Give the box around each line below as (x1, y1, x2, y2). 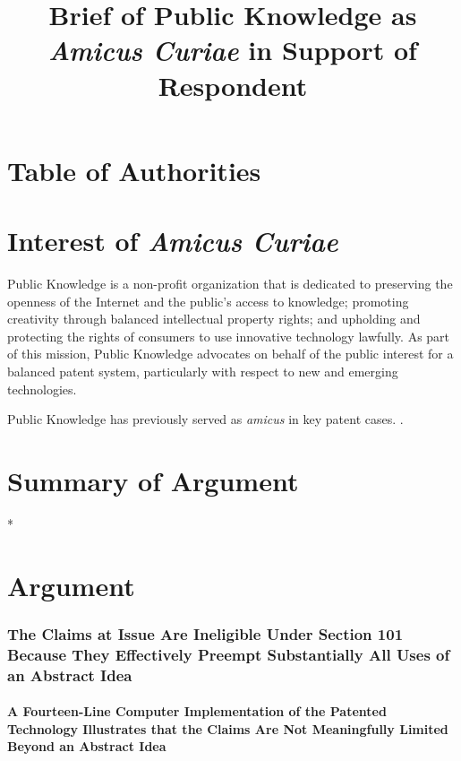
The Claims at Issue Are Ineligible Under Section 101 (7, 622, 404, 644)
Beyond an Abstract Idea (7, 737, 166, 756)
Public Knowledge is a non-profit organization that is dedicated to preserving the (7, 274, 453, 293)
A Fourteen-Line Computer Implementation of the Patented (7, 702, 387, 721)
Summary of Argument (7, 463, 299, 498)
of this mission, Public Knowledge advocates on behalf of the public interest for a (7, 344, 454, 363)
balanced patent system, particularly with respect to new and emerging (7, 362, 398, 381)
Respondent (158, 66, 308, 103)
